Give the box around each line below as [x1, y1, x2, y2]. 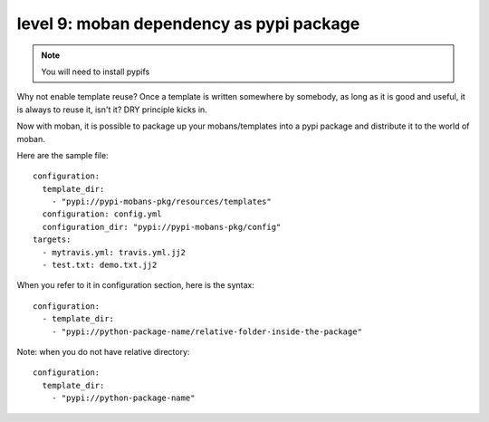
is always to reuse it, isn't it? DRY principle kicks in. [16, 104, 207, 115]
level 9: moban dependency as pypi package [16, 14, 360, 34]
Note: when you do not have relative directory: [16, 346, 190, 357]
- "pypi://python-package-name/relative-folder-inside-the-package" [51, 326, 362, 337]
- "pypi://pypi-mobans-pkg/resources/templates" [51, 197, 272, 207]
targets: [33, 235, 72, 245]
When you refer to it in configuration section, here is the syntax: [16, 280, 255, 291]
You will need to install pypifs [41, 66, 150, 77]
